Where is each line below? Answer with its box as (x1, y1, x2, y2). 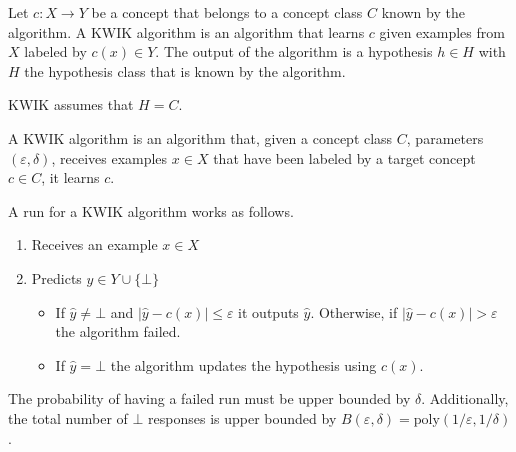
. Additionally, (421, 388, 509, 409)
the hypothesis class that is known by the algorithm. (24, 60, 346, 81)
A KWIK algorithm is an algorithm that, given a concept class (8, 127, 393, 148)
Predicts (31, 267, 82, 288)
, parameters (406, 127, 484, 148)
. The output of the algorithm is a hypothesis (155, 41, 433, 62)
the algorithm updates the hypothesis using (110, 354, 377, 375)
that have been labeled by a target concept (213, 147, 476, 168)
